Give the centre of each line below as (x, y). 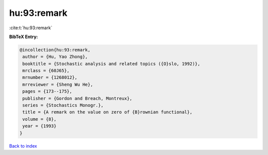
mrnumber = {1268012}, (50, 77)
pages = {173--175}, (47, 91)
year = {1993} (39, 126)
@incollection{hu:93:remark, (55, 50)
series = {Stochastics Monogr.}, (63, 105)
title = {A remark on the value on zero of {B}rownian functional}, (107, 112)
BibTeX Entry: (24, 37)
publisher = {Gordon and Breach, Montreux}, (77, 98)
